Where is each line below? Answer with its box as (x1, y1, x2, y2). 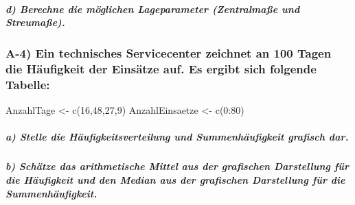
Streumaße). (5, 15, 65, 29)
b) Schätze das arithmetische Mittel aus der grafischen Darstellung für (5, 159, 350, 173)
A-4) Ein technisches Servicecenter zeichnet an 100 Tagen (5, 45, 332, 62)
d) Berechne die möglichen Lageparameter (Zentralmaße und (5, 1, 300, 16)
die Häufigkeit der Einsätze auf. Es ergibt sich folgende (5, 60, 317, 77)
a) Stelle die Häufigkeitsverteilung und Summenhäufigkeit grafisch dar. (5, 130, 349, 144)
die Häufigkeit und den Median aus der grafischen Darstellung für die (5, 173, 345, 187)
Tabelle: (5, 76, 50, 93)
